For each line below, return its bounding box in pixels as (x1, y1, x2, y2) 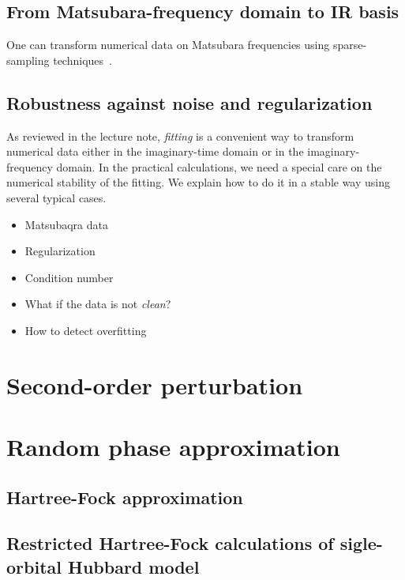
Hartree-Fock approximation (6, 484, 243, 509)
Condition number (24, 269, 114, 285)
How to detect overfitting (24, 322, 147, 338)
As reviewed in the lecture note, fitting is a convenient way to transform (6, 127, 354, 144)
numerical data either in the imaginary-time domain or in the (6, 143, 304, 160)
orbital (6, 554, 62, 578)
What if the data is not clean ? (24, 296, 171, 312)
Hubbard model (68, 554, 200, 578)
